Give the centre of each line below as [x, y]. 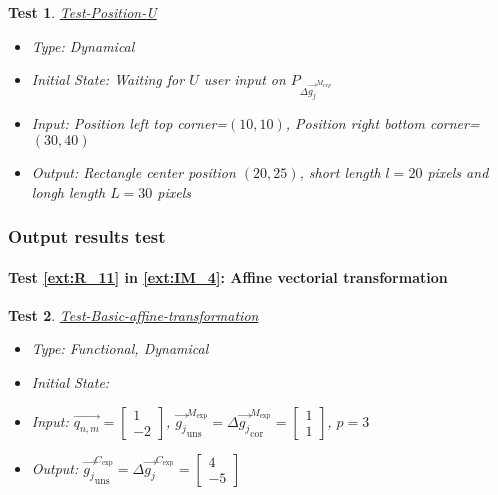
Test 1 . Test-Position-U [82, 12]
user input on [244, 79]
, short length [340, 172]
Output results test [87, 236]
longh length [68, 191]
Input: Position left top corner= [129, 123]
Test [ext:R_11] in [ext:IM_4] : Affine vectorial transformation [228, 276]
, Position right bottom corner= [382, 123]
